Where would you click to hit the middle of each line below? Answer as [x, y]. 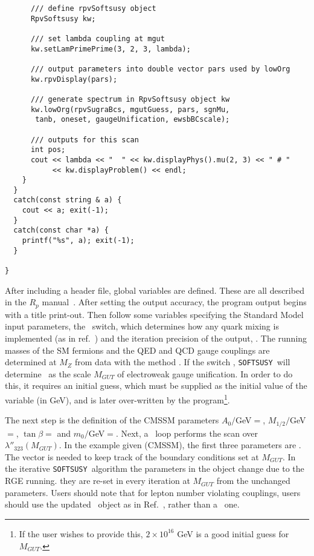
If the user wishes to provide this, [81, 533]
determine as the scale [48, 373]
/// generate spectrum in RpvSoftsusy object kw [130, 99]
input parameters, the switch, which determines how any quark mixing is [142, 326]
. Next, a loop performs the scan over [187, 433]
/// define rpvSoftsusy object [93, 8]
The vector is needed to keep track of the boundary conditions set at [132, 456]
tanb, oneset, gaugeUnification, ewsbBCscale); [133, 120]
